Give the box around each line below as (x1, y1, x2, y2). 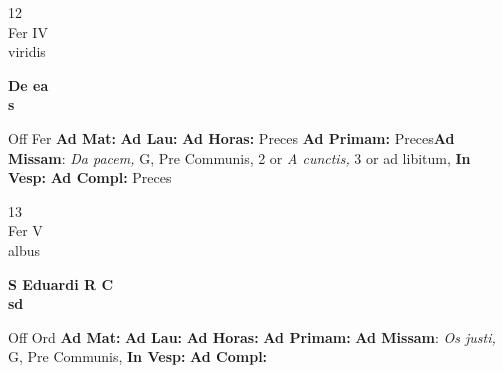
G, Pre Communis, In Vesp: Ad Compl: (8, 346, 268, 367)
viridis (8, 41, 46, 62)
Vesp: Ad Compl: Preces (8, 167, 172, 188)
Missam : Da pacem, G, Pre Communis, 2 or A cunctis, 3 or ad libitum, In (8, 147, 471, 168)
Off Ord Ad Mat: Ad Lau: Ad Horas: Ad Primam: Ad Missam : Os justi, (8, 326, 496, 347)
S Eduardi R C (8, 273, 114, 294)
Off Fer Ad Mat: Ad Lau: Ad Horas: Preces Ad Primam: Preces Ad (8, 127, 455, 148)
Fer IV (8, 21, 48, 42)
